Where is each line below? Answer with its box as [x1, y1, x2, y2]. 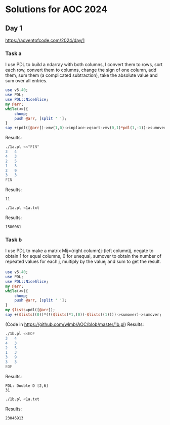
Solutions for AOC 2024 [5, 4, 108, 15]
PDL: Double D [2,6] [5, 383, 49, 388]
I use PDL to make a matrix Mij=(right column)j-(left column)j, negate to [5, 248, 154, 254]
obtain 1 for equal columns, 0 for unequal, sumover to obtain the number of [5, 253, 162, 259]
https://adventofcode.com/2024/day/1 [5, 37, 85, 43]
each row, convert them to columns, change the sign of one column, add [5, 67, 157, 73]
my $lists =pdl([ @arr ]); [5, 308, 56, 313]
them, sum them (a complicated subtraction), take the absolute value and [5, 72, 158, 78]
